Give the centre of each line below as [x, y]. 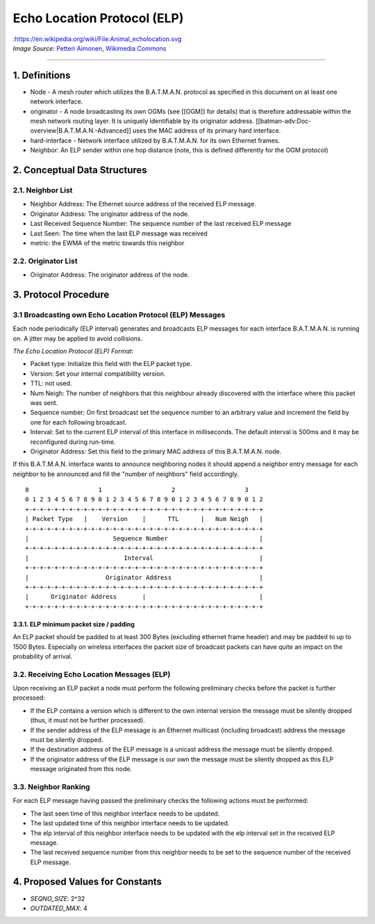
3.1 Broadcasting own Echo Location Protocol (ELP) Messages [119, 315]
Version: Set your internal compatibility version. [98, 373]
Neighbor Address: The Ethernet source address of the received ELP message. [143, 204]
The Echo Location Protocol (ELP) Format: [73, 351]
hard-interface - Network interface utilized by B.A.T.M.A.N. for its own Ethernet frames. [155, 140]
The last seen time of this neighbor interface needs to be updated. [125, 814]
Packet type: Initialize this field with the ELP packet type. [111, 364]
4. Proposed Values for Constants [87, 882]
